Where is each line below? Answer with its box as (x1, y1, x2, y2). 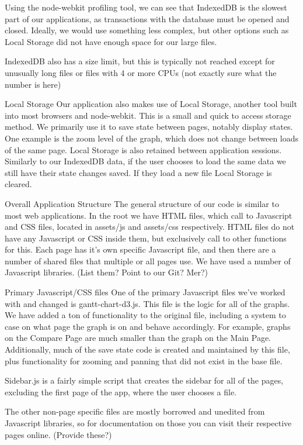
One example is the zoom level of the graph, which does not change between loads (5, 132, 299, 144)
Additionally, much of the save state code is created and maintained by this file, (5, 343, 290, 356)
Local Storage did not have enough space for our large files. (5, 35, 217, 47)
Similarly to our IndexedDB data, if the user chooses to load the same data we (5, 155, 286, 167)
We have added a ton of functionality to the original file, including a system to (5, 309, 286, 321)
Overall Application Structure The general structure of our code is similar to (5, 197, 279, 209)
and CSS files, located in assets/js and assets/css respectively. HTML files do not (5, 220, 295, 233)
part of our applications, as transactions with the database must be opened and (5, 12, 290, 25)
